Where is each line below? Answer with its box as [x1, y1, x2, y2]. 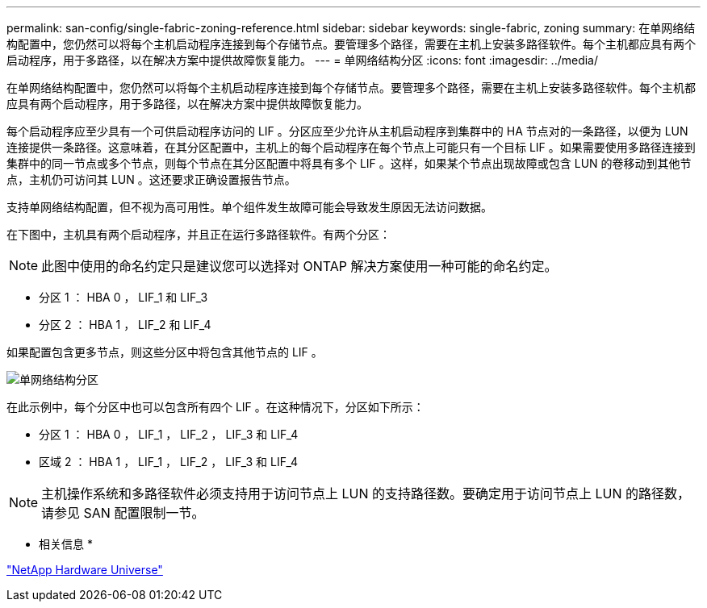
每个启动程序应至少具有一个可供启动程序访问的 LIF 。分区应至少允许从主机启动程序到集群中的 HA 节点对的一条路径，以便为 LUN [6, 124, 688, 138]
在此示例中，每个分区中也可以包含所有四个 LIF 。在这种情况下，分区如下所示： [6, 400, 425, 414]
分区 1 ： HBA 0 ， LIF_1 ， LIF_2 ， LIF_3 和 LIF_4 [39, 427, 299, 441]
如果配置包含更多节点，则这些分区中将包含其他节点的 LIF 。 [6, 345, 323, 359]
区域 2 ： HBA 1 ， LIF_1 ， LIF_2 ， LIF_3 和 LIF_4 [39, 455, 299, 468]
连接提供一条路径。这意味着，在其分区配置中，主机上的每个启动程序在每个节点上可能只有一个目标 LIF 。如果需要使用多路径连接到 [6, 140, 696, 154]
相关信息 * [39, 537, 93, 551]
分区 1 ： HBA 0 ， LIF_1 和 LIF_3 [39, 290, 208, 304]
